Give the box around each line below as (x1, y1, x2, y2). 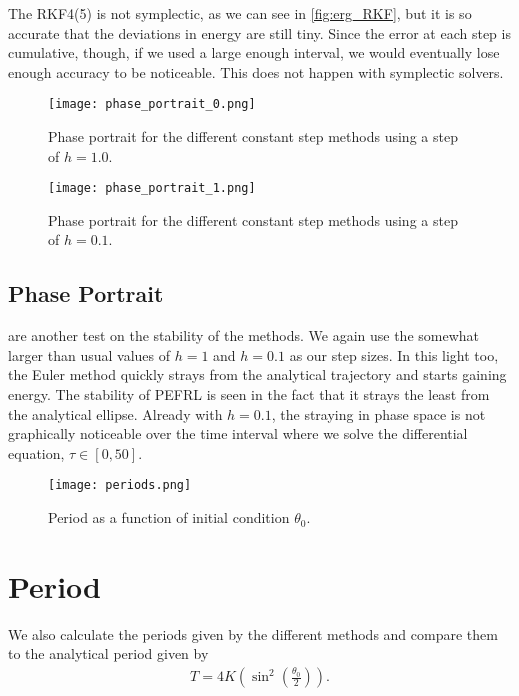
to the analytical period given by (8, 643, 209, 664)
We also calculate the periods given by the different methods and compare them (8, 623, 498, 644)
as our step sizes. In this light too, (289, 344, 499, 365)
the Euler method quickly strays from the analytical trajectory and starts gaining (8, 364, 507, 385)
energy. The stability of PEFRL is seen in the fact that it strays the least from (8, 384, 490, 405)
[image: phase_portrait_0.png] (48, 97, 256, 112)
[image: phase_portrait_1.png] (48, 181, 256, 196)
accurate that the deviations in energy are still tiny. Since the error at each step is (8, 22, 511, 43)
